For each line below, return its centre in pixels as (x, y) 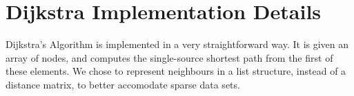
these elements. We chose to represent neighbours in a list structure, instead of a (176, 71)
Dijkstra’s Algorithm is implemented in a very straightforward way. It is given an (177, 44)
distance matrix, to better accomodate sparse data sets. (123, 84)
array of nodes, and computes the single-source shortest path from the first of (169, 57)
